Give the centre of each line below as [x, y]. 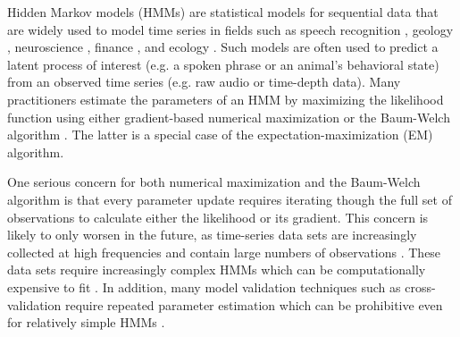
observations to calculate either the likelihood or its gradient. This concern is [218, 217]
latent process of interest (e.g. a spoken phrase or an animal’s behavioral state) [223, 64]
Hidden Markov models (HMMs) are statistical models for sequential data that [223, 12]
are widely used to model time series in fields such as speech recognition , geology [230, 29]
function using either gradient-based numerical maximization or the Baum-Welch [229, 117]
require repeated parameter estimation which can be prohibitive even [254, 304]
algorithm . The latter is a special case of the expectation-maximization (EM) [220, 135]
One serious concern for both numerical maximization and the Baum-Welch [214, 182]
